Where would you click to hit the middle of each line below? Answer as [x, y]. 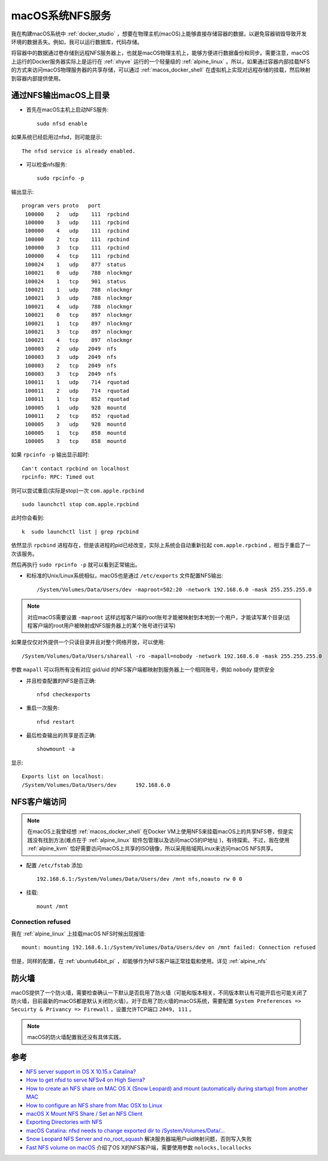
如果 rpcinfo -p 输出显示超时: [50, 455]
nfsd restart [56, 722]
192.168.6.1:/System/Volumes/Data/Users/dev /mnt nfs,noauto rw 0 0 [139, 879]
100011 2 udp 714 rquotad [77, 391]
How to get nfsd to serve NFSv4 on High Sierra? [85, 1080]
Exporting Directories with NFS [64, 1122]
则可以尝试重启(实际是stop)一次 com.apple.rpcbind [78, 491]
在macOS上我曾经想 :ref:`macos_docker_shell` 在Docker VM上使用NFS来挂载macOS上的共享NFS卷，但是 [158, 832]
